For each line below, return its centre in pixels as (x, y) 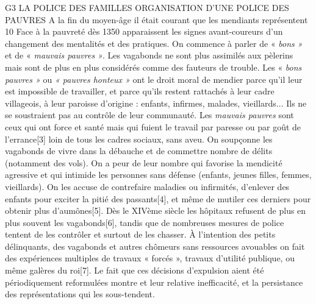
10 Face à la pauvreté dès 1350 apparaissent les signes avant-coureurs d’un (144, 31)
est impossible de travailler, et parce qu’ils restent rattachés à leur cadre (140, 91)
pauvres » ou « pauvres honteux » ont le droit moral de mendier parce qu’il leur (154, 79)
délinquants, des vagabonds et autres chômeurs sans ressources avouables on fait (155, 246)
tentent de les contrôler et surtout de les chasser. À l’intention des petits (140, 234)
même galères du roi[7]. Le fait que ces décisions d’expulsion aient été (135, 270)
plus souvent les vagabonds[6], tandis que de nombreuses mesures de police (145, 222)
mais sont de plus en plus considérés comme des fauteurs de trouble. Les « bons (153, 67)
